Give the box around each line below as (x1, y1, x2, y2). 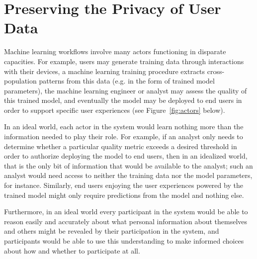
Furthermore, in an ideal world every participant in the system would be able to (4, 206, 248, 217)
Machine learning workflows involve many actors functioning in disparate (4, 46, 226, 57)
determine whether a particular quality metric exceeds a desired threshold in (4, 141, 237, 151)
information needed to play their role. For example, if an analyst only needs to (4, 131, 243, 142)
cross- (207, 66, 225, 76)
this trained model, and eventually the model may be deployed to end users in (4, 95, 242, 105)
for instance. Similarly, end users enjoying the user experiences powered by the (4, 180, 243, 190)
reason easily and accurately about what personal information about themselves (4, 216, 248, 226)
